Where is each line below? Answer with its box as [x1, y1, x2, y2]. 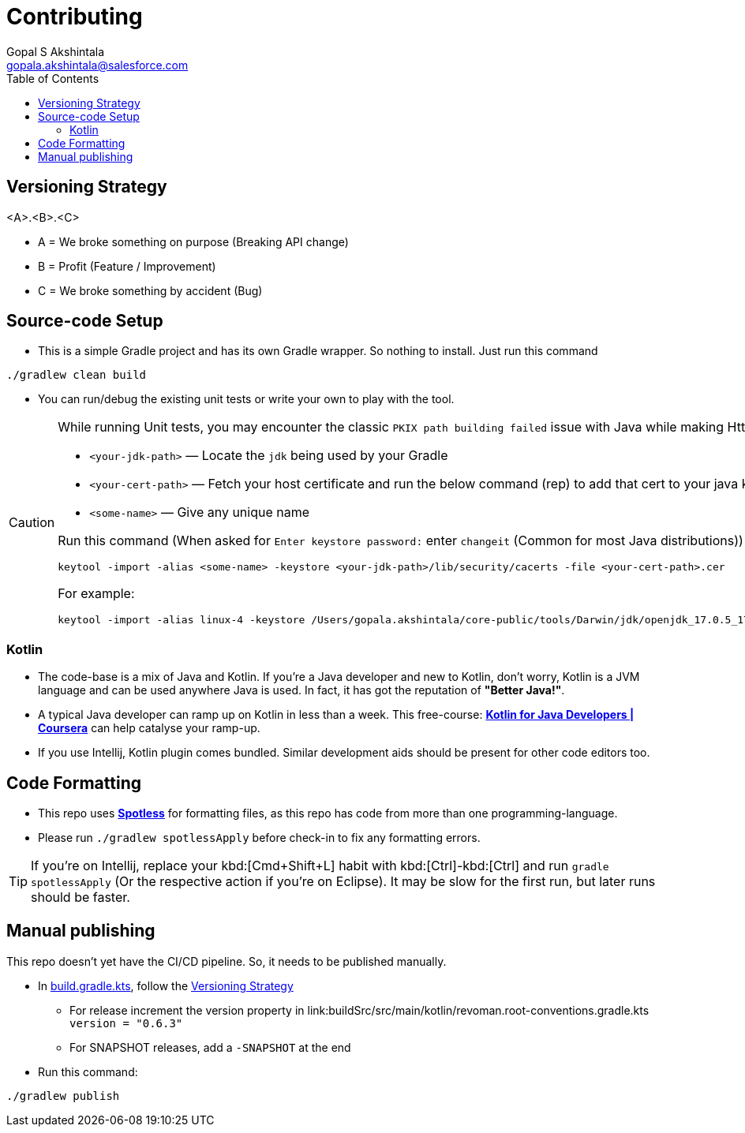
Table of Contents [6, 71, 99, 85]
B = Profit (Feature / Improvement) [38, 259, 216, 273]
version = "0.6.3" [69, 1016, 183, 1030]
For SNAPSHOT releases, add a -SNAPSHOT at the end [69, 1040, 351, 1054]
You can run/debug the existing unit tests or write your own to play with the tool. [38, 392, 455, 406]
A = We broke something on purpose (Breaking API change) [38, 234, 349, 249]
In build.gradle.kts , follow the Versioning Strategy [38, 978, 294, 993]
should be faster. [31, 889, 130, 906]
